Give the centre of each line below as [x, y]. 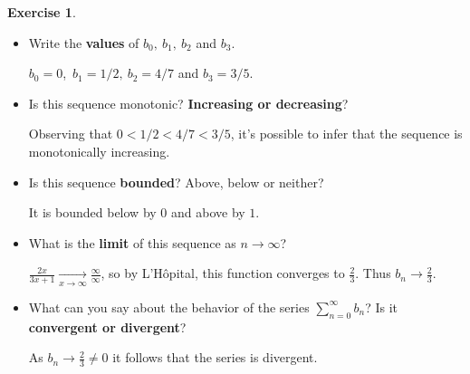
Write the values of [84, 42]
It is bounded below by [92, 212]
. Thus [373, 273]
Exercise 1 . [42, 12]
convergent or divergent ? [107, 326]
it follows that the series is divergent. [215, 357]
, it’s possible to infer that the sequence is [346, 134]
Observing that [71, 134]
